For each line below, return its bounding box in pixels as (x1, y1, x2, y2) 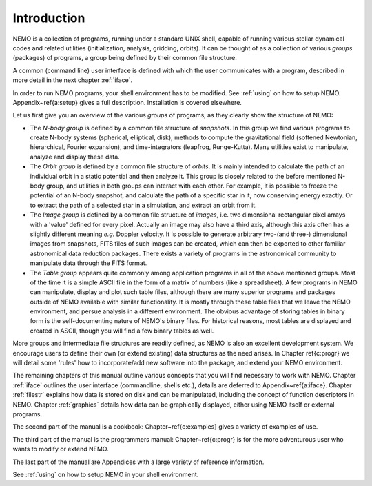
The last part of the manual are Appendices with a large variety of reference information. (12, 458, 265, 466)
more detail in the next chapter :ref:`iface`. (12, 76, 133, 84)
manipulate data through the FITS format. (30, 259, 147, 267)
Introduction (12, 10, 85, 26)
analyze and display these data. (30, 153, 120, 161)
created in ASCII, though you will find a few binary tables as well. (30, 327, 214, 335)
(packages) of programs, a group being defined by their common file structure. (12, 54, 237, 62)
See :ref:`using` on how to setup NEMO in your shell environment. (12, 470, 199, 478)
